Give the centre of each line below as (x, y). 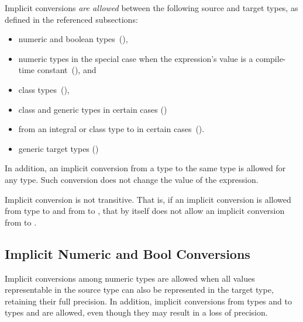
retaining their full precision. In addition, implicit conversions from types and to (148, 301)
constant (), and (67, 70)
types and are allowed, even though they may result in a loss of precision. (136, 312)
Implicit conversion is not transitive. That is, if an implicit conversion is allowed (148, 199)
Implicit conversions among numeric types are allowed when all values (130, 278)
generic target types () (58, 148)
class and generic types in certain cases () (93, 109)
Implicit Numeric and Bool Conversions (128, 253)
